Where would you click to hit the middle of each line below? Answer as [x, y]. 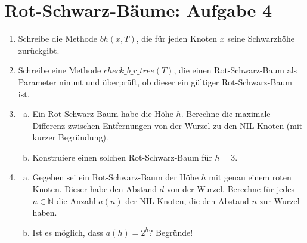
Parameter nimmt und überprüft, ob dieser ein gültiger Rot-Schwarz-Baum [155, 81]
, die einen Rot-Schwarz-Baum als [235, 70]
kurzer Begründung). [70, 137]
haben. [45, 212]
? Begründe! [171, 232]
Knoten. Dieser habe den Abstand [95, 189]
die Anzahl [76, 200]
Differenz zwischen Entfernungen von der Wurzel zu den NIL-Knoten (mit [168, 125]
